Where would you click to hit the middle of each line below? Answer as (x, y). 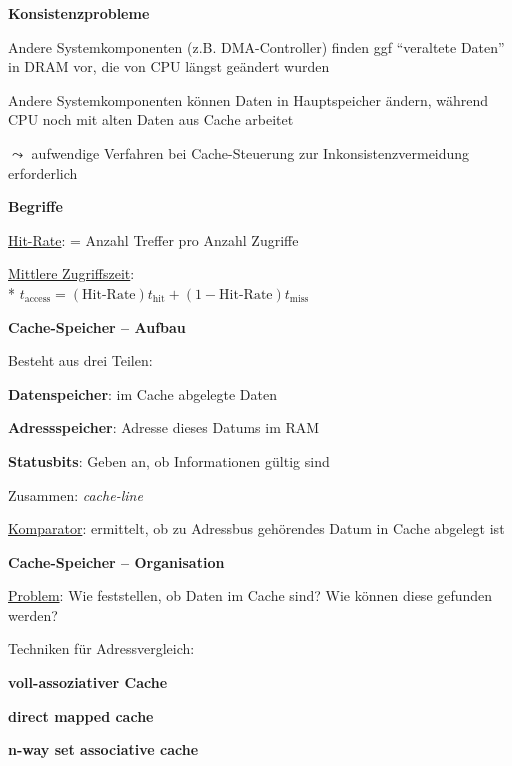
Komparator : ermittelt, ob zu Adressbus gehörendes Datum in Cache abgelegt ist (256, 528)
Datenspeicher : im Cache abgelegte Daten (142, 393)
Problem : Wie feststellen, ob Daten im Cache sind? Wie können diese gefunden (250, 595)
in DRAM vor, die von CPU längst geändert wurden (169, 66)
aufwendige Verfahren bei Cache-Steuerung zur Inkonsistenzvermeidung (250, 152)
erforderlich (43, 172)
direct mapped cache (81, 715)
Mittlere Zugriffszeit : (71, 273)
